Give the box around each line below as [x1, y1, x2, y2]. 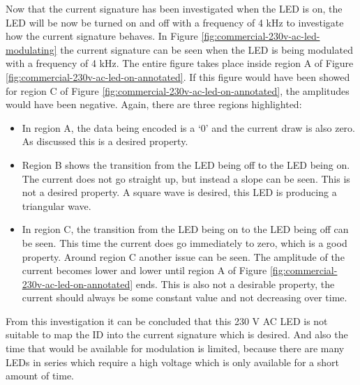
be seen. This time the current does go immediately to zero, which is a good [22, 235, 347, 250]
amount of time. [6, 368, 74, 383]
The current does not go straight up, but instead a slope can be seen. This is [22, 171, 350, 186]
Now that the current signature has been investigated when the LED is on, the [6, 1, 343, 15]
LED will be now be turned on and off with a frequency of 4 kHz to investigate [6, 15, 344, 29]
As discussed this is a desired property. [22, 134, 188, 149]
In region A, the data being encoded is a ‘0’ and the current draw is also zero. [22, 120, 355, 135]
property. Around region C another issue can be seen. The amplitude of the [22, 249, 345, 264]
